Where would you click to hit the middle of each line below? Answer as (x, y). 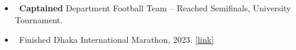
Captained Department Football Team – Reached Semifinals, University (155, 8)
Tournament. (39, 19)
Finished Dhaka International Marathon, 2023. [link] (117, 40)
